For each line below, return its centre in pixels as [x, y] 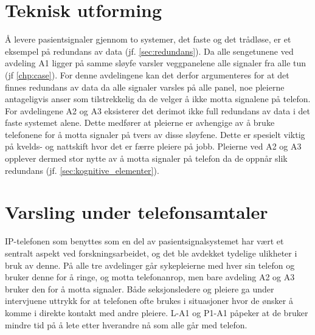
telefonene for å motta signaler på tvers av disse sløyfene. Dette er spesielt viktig [155, 134]
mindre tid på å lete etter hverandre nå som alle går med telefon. [126, 324]
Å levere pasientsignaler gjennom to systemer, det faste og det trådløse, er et [148, 39]
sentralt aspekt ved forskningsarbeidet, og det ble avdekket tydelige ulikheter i [151, 253]
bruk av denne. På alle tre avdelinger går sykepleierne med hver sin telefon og [150, 265]
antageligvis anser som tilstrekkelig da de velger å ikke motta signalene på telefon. [158, 99]
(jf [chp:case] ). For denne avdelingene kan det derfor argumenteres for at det [147, 74]
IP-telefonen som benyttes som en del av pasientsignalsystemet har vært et [144, 241]
